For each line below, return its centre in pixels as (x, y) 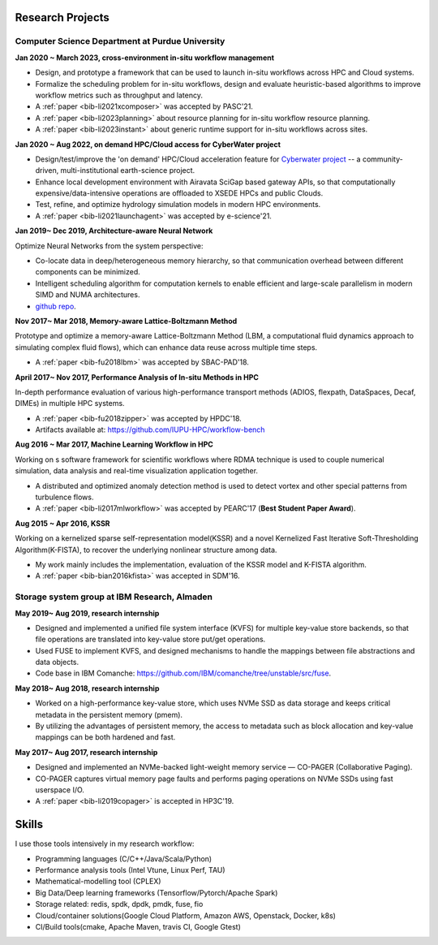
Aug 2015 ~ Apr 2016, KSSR (62, 523)
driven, (47, 170)
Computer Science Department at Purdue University (120, 41)
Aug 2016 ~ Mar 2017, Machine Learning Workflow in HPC (114, 444)
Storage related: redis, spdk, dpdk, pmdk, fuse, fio (119, 904)
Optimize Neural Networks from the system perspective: (109, 246)
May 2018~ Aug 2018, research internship (87, 688)
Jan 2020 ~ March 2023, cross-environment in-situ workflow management (145, 58)
